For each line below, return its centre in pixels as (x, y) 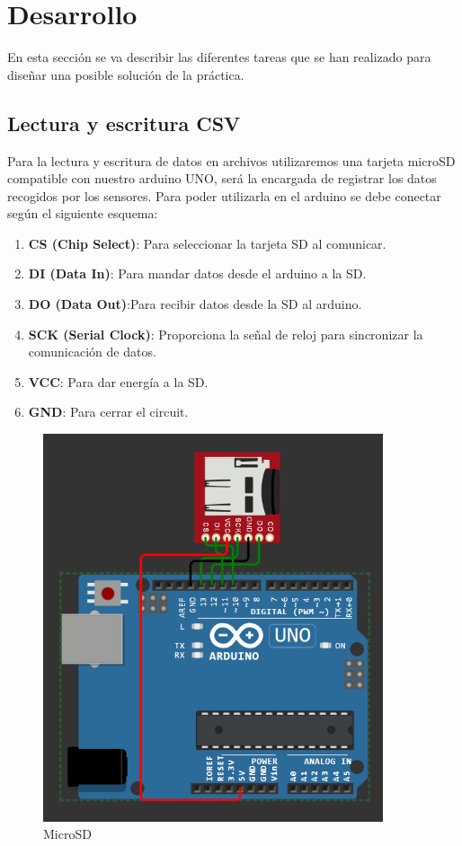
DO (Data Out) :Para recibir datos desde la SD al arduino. (195, 304)
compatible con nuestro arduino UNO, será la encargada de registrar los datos (222, 178)
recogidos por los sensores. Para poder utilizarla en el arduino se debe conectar (224, 195)
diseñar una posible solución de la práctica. (126, 74)
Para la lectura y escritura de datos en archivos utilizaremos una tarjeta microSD (231, 160)
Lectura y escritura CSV (124, 123)
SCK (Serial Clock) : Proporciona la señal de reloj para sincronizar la (226, 334)
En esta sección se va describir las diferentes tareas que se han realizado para (219, 57)
